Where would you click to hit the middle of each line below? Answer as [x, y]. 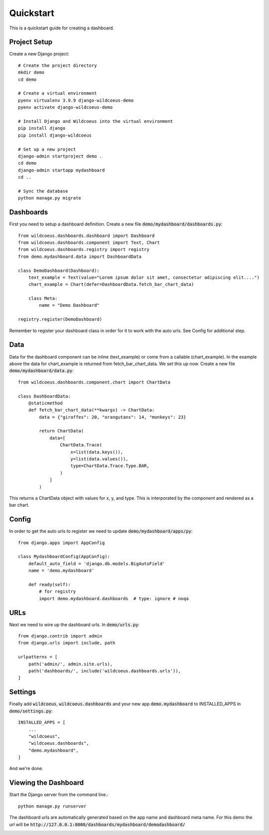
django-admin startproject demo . [60, 156]
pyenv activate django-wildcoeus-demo [66, 107]
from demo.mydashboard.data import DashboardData [80, 256]
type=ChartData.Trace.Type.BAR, [110, 466]
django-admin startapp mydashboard [62, 170]
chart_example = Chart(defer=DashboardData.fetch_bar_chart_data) [111, 285]
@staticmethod [46, 403]
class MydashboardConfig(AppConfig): [64, 557]
